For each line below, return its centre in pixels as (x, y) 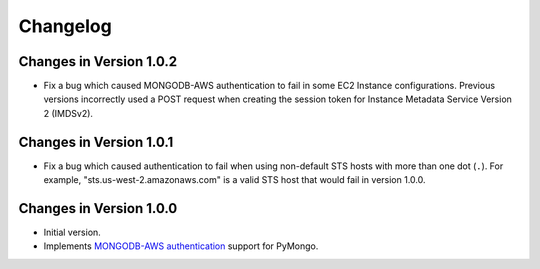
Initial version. (72, 232)
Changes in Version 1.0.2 (98, 61)
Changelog (65, 26)
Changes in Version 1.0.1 (96, 141)
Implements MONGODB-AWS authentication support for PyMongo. (181, 246)
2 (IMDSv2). (68, 113)
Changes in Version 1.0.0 (98, 208)
